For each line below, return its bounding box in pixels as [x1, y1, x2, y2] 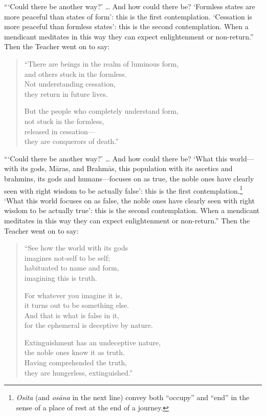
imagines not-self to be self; [24, 252, 110, 263]
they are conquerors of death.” [24, 136, 119, 147]
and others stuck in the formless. [24, 68, 127, 79]
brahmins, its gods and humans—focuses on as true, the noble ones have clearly [4, 173, 254, 183]
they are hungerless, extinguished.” [24, 367, 133, 378]
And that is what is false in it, [24, 309, 120, 320]
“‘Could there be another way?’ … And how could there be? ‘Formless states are [4, 1, 255, 11]
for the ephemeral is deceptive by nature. [24, 320, 153, 330]
